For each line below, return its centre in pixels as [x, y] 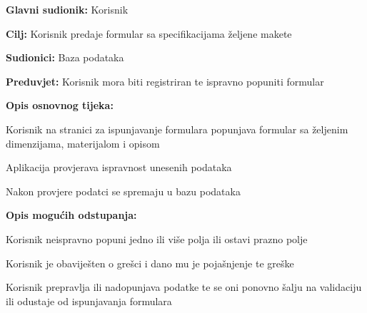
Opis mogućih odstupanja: [71, 215]
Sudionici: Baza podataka [65, 57]
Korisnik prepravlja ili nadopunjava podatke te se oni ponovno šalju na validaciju [184, 287]
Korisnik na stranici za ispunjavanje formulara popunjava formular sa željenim [177, 129]
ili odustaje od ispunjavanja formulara [89, 301]
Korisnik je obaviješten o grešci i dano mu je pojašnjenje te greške [150, 263]
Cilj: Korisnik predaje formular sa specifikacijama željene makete [149, 33]
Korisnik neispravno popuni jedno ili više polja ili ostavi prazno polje [157, 238]
